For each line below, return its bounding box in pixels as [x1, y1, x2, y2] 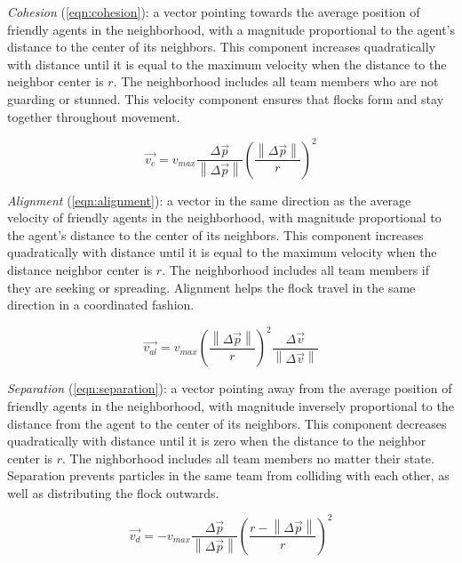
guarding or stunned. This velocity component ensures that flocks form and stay [7, 89, 444, 108]
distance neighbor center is [7, 261, 153, 279]
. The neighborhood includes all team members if [162, 261, 430, 279]
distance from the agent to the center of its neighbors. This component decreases [7, 414, 447, 432]
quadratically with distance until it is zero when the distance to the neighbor [7, 431, 426, 450]
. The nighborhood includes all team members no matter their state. [62, 448, 434, 467]
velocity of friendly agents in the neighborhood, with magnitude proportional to [7, 208, 442, 227]
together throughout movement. [7, 107, 180, 125]
